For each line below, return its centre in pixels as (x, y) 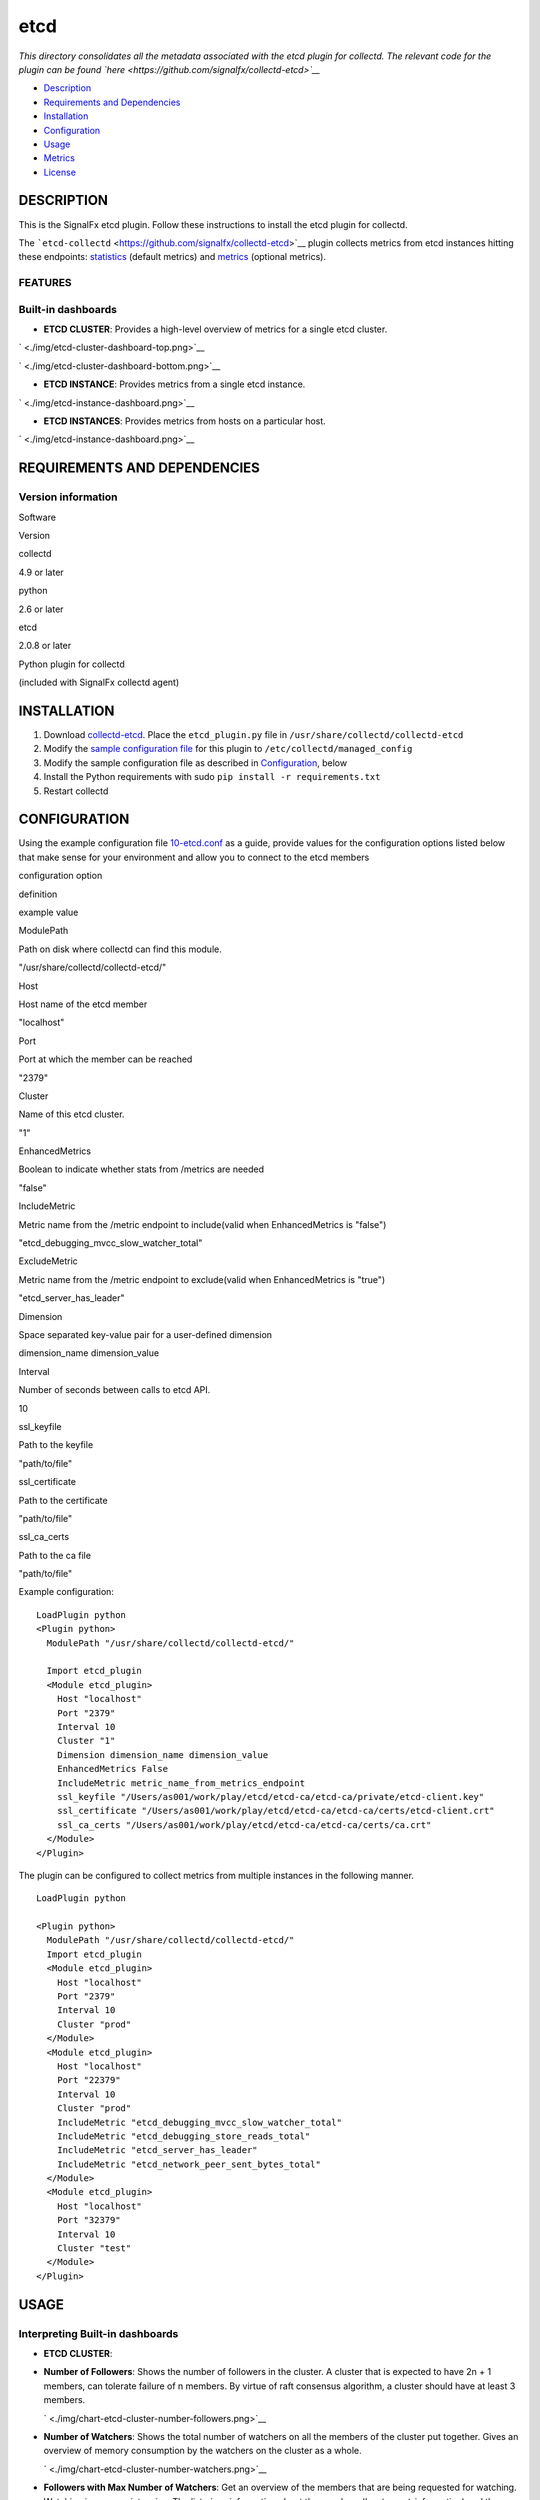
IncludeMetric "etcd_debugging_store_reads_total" (183, 2136)
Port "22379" (88, 2080)
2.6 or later (41, 609)
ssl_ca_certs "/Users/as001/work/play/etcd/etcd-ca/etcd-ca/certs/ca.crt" (244, 1824)
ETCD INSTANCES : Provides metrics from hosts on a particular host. (185, 421)
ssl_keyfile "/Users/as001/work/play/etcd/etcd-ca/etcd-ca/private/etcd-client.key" (270, 1796)
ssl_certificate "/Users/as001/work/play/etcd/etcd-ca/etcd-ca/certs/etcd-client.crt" (275, 1811)
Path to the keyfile (56, 1445)
